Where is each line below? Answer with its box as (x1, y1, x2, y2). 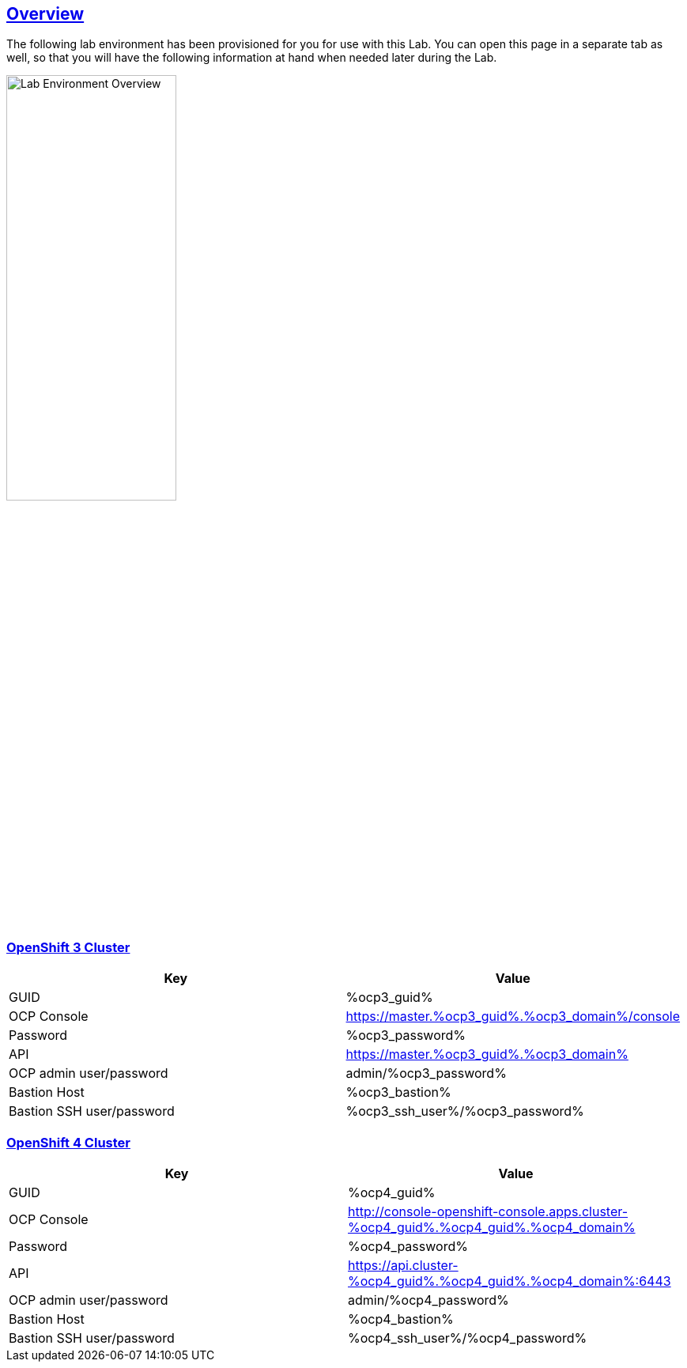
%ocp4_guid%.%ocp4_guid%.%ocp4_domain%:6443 (348, 1272, 671, 1289)
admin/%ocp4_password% (348, 1291, 509, 1308)
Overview (6, 4, 85, 24)
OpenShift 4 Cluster (6, 1134, 130, 1151)
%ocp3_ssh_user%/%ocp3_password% (345, 1103, 584, 1120)
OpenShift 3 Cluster (6, 939, 130, 955)
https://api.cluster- (348, 1257, 459, 1273)
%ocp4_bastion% (348, 1310, 454, 1327)
